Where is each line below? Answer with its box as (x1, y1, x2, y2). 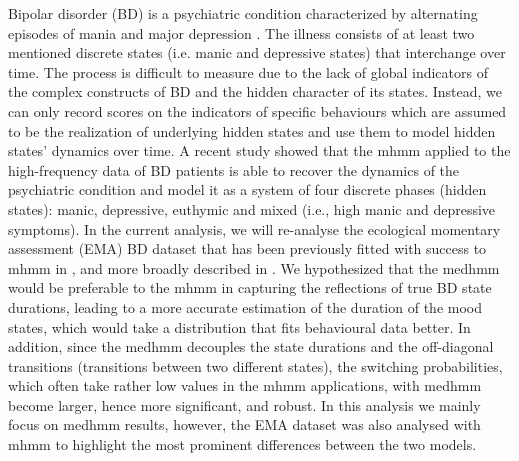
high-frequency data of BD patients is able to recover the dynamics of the (8, 159, 460, 180)
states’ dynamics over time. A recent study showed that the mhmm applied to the (8, 140, 511, 161)
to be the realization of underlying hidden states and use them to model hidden (8, 120, 496, 141)
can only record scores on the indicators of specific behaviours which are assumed (8, 100, 507, 121)
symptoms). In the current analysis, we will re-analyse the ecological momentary (8, 218, 501, 239)
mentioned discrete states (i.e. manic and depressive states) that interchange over (8, 42, 506, 63)
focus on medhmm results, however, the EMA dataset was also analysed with (8, 414, 481, 435)
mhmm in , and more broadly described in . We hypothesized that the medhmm (8, 257, 500, 278)
